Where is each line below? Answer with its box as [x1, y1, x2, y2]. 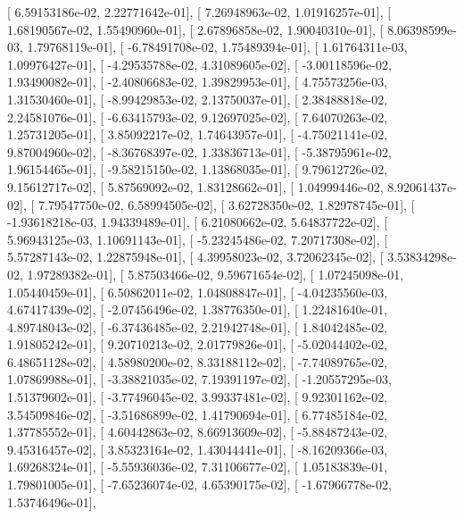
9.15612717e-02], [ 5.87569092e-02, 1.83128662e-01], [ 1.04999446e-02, [7, 177, 384, 196]
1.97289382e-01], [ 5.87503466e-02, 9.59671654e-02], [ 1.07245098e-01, [27, 264, 404, 283]
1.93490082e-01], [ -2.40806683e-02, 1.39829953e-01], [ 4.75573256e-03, [7, 72, 388, 91]
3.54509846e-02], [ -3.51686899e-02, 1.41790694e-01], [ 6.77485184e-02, [7, 405, 388, 423]
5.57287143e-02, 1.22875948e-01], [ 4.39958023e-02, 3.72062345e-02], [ [7, 247, 384, 266]
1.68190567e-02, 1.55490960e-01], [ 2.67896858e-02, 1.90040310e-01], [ [7, 20, 384, 38]
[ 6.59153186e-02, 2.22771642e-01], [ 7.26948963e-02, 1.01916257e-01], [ [7, 3, 392, 21]
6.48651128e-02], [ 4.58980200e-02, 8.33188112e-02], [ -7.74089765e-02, [7, 352, 388, 371]
